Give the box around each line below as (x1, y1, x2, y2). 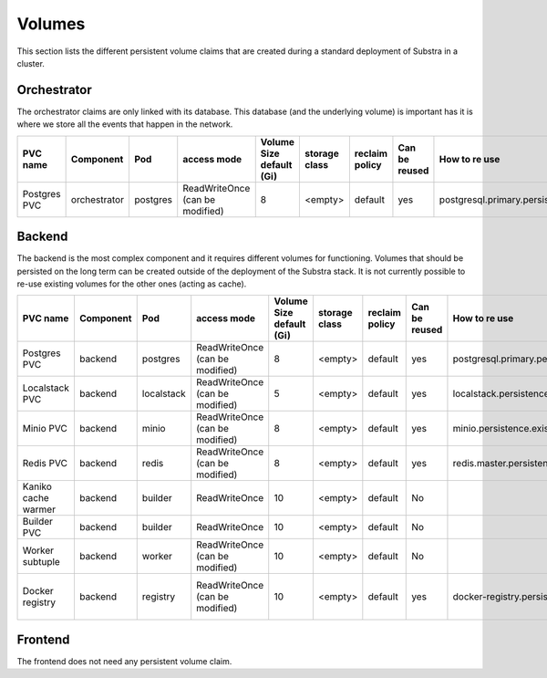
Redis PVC (22, 457, 68, 470)
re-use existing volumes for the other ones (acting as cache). (16, 278, 247, 289)
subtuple (22, 556, 61, 568)
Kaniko (22, 480, 52, 493)
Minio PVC (22, 422, 67, 435)
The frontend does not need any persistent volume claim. (16, 655, 232, 666)
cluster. (16, 57, 46, 68)
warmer (22, 503, 57, 516)
